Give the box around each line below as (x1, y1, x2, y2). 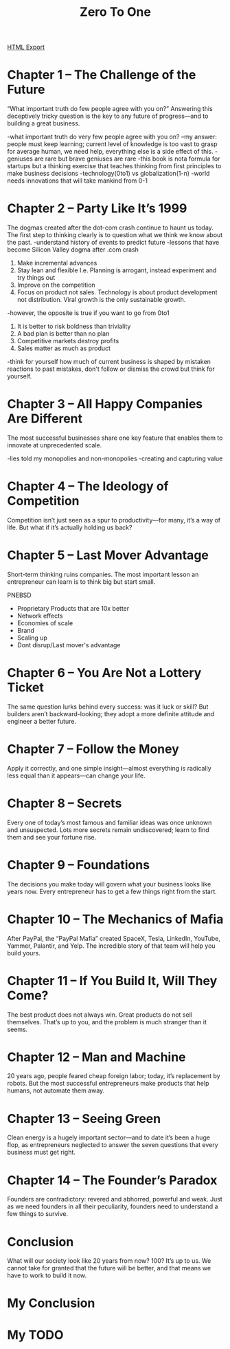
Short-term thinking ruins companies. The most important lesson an (7, 570, 199, 578)
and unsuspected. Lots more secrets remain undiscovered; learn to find (7, 825, 209, 834)
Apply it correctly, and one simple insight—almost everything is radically (7, 764, 211, 772)
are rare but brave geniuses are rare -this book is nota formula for (34, 154, 220, 163)
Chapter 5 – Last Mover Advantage (7, 547, 209, 563)
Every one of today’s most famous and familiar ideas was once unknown (7, 818, 212, 826)
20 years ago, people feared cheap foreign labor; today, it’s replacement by (7, 1072, 221, 1080)
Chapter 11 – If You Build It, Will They (7, 973, 218, 988)
